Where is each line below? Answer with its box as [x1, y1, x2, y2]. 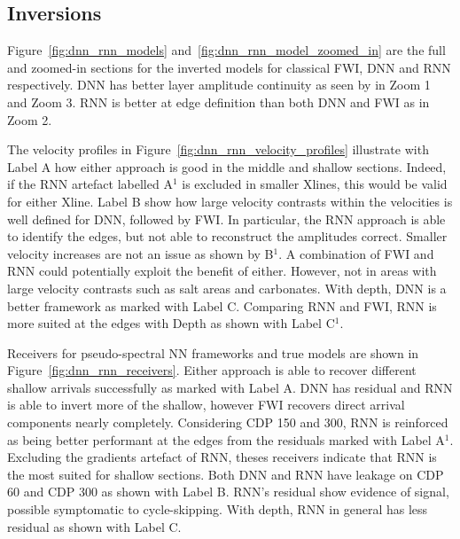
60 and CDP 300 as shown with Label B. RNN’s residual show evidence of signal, [7, 482, 449, 501]
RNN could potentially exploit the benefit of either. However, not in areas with [7, 262, 437, 280]
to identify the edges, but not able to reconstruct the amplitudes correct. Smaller [7, 227, 448, 246]
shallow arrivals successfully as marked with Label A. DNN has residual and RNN [7, 378, 453, 396]
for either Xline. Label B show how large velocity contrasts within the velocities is [7, 191, 453, 210]
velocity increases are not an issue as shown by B [7, 244, 274, 262]
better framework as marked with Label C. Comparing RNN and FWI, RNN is [7, 296, 437, 315]
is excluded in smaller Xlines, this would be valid [182, 175, 448, 193]
